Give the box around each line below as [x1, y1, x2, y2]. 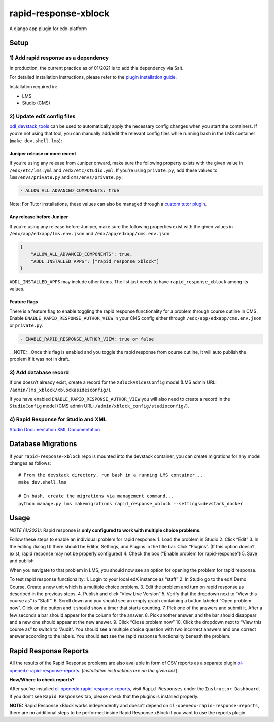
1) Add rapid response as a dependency [9, 54, 109, 61]
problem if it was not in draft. [9, 356, 70, 363]
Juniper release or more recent [9, 151, 76, 157]
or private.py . [9, 322, 43, 328]
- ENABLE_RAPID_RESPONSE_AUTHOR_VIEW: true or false [20, 336, 154, 342]
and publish [9, 558, 34, 564]
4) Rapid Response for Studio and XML [9, 415, 107, 423]
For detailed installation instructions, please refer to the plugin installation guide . [9, 74, 177, 80]
